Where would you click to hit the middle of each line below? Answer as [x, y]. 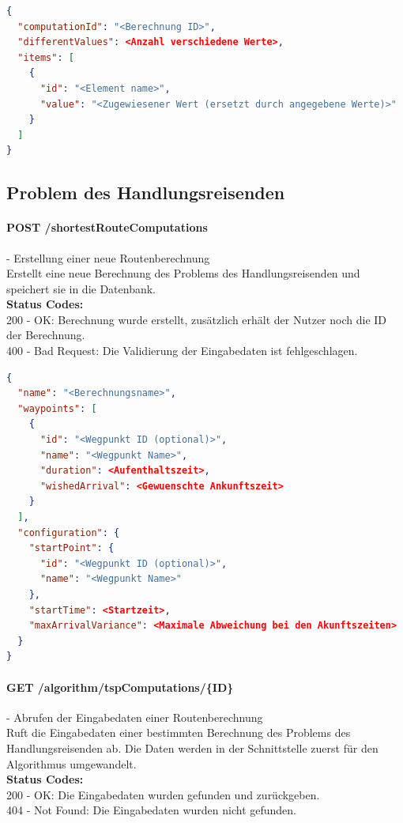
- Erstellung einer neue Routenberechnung [108, 257]
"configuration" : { [69, 532]
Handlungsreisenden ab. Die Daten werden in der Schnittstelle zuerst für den [192, 747]
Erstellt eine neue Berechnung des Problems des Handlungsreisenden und [183, 273]
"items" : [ [46, 57]
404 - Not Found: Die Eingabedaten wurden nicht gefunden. [152, 810]
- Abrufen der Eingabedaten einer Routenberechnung [135, 717]
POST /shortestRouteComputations [107, 227]
